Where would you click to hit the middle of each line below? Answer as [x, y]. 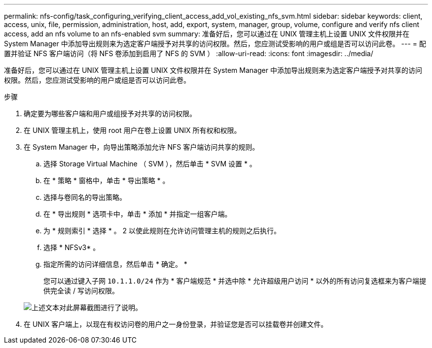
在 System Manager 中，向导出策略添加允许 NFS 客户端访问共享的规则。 [142, 147]
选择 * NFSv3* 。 [72, 247]
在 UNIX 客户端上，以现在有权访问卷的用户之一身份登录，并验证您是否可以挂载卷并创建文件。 [176, 324]
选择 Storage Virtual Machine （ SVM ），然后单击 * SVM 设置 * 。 [150, 164]
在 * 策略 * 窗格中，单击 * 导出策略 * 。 [107, 180]
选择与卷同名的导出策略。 [85, 197]
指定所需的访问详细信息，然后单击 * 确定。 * [115, 264]
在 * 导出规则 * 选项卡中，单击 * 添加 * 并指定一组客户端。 [138, 214]
